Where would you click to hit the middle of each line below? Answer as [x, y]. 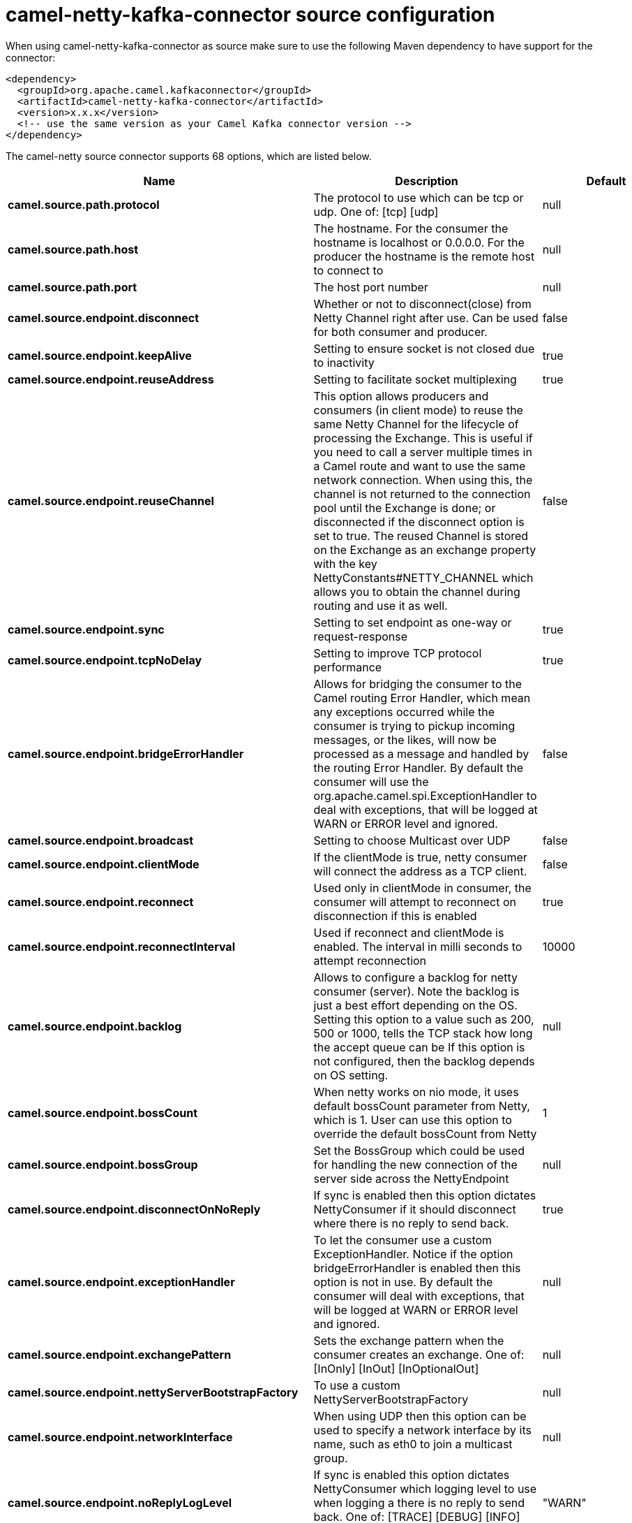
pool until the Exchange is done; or [405, 508]
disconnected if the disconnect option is [419, 522]
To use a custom [357, 1385]
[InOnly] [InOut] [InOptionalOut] [396, 1368]
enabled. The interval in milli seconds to [418, 946]
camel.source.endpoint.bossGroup [103, 1164]
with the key [345, 563]
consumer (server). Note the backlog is [416, 991]
